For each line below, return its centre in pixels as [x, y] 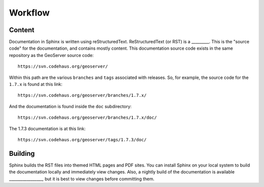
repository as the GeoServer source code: [51, 55]
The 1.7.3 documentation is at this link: [47, 129]
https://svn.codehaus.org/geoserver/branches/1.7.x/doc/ [88, 118]
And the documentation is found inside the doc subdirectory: [70, 106]
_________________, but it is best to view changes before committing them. [82, 179]
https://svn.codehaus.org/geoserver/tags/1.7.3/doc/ [82, 140]
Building [22, 153]
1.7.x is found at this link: [36, 84]
